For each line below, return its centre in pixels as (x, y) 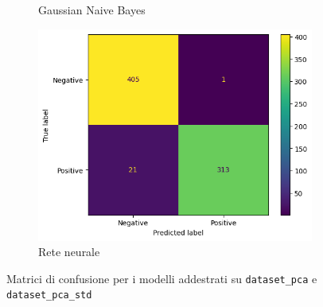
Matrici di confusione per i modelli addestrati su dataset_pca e (162, 278)
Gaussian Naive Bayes (92, 10)
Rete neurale (69, 252)
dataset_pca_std (49, 295)
